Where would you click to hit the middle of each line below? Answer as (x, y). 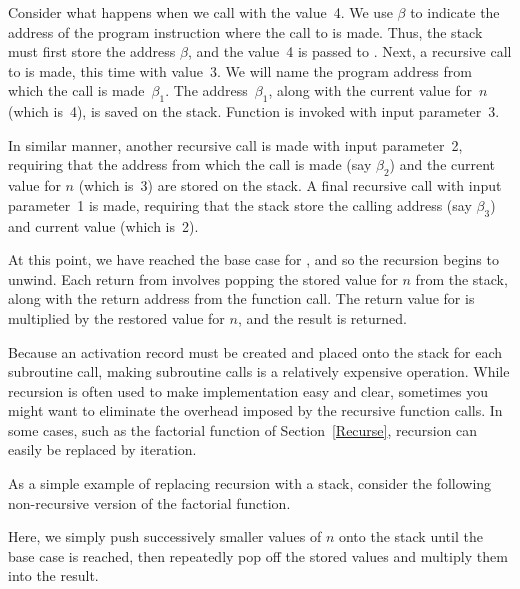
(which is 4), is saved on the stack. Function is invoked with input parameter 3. (254, 111)
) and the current (442, 164)
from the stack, (461, 278)
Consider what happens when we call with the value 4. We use (200, 12)
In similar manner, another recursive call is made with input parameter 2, (235, 144)
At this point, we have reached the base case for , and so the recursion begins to (253, 259)
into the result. (53, 575)
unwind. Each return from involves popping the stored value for (203, 278)
